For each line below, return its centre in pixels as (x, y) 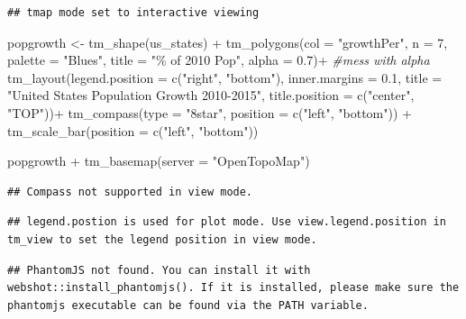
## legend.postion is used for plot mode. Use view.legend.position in (227, 222)
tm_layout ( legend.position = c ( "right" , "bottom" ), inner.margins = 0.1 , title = (225, 77)
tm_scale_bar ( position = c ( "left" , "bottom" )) (133, 130)
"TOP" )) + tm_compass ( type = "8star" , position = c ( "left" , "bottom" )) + (210, 112)
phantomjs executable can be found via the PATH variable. (188, 305)
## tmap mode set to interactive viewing (133, 13)
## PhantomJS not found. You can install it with (159, 270)
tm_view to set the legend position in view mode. (162, 239)
